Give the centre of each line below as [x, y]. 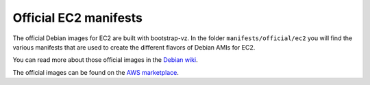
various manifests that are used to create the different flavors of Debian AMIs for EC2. [134, 47]
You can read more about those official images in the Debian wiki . [105, 60]
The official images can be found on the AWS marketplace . [96, 72]
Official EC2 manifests [78, 18]
